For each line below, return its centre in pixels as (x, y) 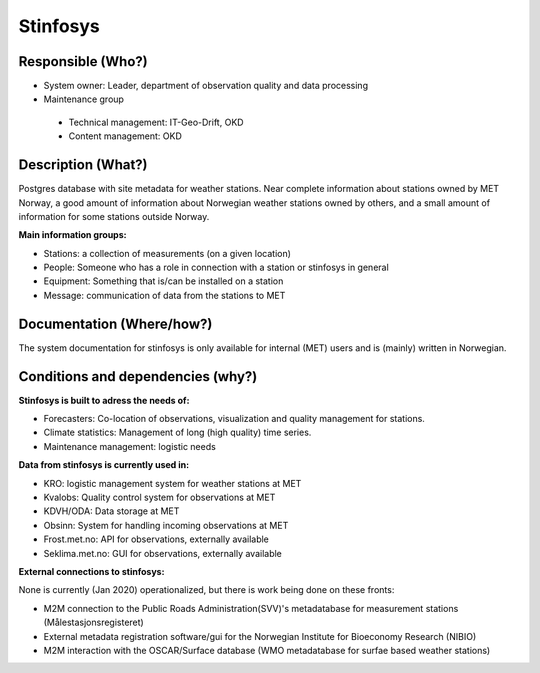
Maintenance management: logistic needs (130, 446)
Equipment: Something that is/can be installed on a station (163, 281)
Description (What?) (83, 165)
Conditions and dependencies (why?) (138, 376)
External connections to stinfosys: (91, 571)
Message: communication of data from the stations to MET (164, 295)
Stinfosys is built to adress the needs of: (104, 400)
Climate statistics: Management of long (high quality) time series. (177, 432)
